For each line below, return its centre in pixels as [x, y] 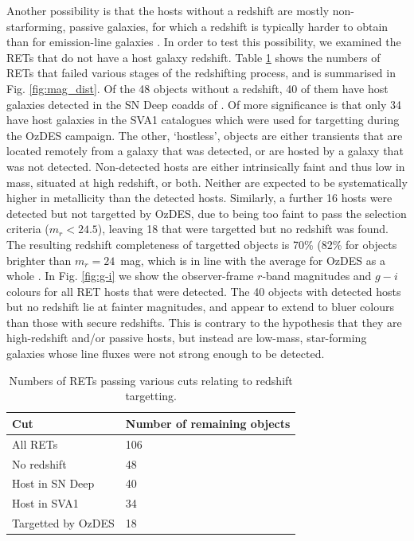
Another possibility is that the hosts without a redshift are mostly [168, 10]
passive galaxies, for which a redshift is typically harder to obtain [229, 26]
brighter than [39, 260]
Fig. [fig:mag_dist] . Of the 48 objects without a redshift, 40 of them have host [197, 88]
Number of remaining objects [208, 423]
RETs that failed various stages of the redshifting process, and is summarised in [201, 73]
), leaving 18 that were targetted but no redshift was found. [243, 229]
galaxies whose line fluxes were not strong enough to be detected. [166, 354]
